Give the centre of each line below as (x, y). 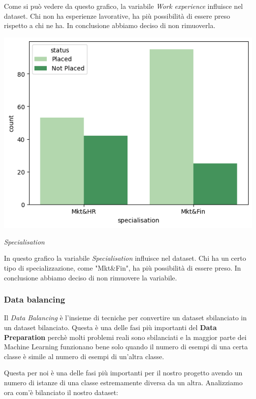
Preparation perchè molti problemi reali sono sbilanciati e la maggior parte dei (125, 337)
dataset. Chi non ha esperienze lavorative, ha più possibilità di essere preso (117, 15)
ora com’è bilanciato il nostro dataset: (61, 392)
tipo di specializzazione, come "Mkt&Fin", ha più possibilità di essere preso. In (123, 267)
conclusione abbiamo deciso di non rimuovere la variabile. (91, 277)
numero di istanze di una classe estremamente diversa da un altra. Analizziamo (123, 382)
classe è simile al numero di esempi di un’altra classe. (84, 356)
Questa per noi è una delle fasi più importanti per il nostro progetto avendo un (123, 373)
